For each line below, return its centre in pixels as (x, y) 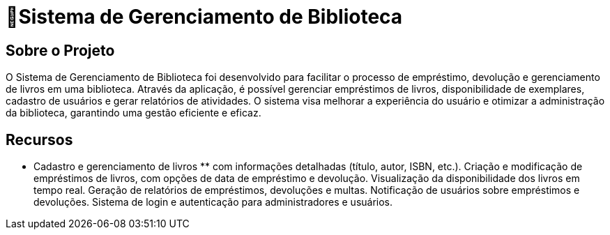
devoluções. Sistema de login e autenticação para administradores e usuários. (213, 202)
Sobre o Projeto (60, 50)
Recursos (39, 139)
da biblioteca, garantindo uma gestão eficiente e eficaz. (134, 113)
